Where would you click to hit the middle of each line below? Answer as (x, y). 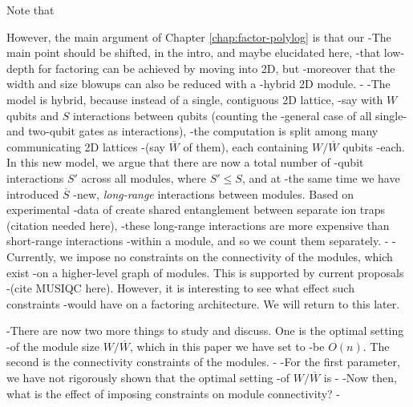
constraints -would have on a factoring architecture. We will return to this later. (203, 303)
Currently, (31, 256)
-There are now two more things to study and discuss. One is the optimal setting (205, 330)
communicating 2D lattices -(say (86, 146)
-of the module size (53, 346)
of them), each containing (246, 146)
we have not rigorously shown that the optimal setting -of (148, 378)
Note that (30, 10)
